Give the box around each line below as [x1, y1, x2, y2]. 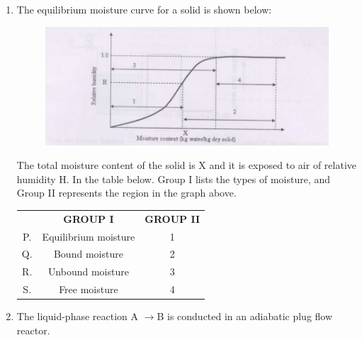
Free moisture [59, 282, 118, 297]
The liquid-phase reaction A [16, 309, 139, 324]
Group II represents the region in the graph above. [16, 185, 237, 200]
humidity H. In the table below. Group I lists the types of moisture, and [16, 171, 331, 186]
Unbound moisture [47, 264, 129, 279]
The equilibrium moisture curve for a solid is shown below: [16, 2, 272, 16]
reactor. [16, 322, 50, 337]
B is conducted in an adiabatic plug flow [157, 309, 333, 324]
